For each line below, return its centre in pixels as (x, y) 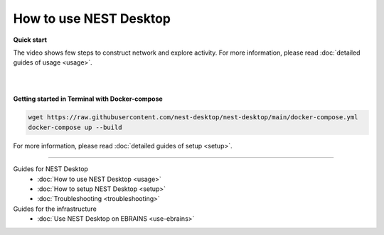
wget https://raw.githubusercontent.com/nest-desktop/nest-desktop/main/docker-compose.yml (193, 117)
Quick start (30, 40)
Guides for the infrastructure (55, 209)
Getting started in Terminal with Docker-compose (88, 99)
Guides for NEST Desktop (51, 169)
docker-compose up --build (75, 127)
